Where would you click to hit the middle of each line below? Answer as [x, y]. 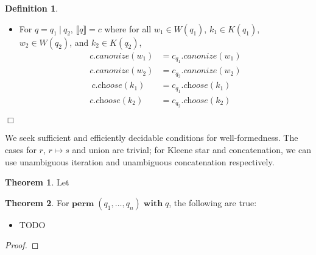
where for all [128, 28]
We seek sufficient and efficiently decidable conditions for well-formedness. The [152, 138]
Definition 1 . [32, 8]
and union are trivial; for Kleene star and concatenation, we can [192, 149]
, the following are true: [213, 202]
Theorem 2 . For [37, 202]
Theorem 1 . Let [37, 182]
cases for [21, 149]
